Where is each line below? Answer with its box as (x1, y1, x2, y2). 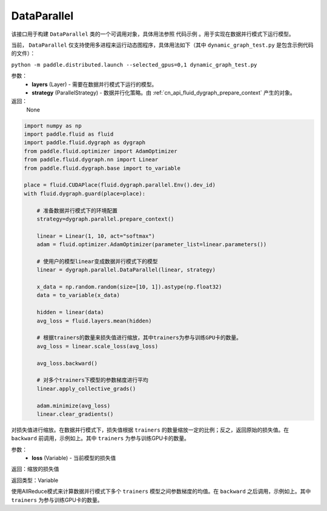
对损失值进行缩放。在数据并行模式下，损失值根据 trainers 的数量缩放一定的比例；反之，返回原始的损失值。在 (11, 426, 289, 433)
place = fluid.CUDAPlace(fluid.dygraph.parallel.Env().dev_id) (24, 182, 216, 189)
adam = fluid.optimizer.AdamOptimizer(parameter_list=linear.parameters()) (36, 241, 267, 248)
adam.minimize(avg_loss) (36, 402, 111, 409)
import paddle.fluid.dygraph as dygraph (24, 139, 145, 146)
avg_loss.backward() (36, 359, 98, 367)
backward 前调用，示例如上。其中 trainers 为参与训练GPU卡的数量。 (11, 435, 190, 442)
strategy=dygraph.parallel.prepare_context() (36, 215, 174, 222)
